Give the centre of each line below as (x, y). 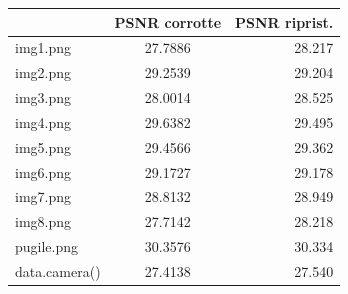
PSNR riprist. (284, 21)
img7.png (43, 196)
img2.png (43, 72)
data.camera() (58, 270)
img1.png (43, 47)
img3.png (43, 97)
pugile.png (47, 246)
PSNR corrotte (168, 21)
